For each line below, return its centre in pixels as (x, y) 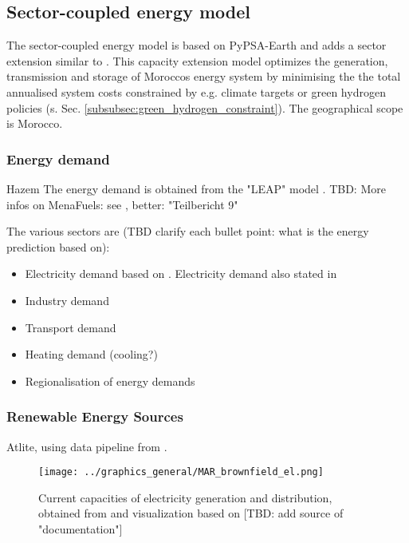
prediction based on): (58, 246)
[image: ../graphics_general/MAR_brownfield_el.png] (181, 472)
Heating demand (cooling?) (91, 354)
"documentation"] (81, 528)
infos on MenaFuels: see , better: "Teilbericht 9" (122, 204)
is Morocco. (35, 123)
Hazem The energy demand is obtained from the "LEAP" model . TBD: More (196, 188)
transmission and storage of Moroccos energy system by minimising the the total (204, 76)
